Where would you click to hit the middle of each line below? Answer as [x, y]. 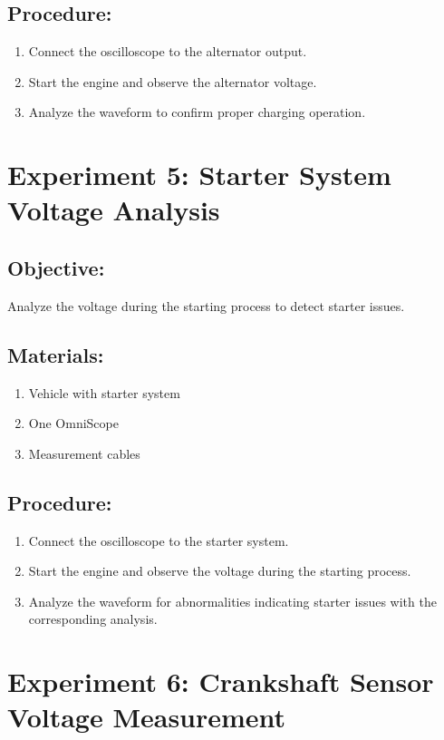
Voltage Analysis [114, 210]
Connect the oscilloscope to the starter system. [159, 540]
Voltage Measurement [147, 717]
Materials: [56, 354]
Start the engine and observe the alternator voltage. [173, 81]
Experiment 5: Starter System [199, 175]
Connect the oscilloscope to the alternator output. [168, 51]
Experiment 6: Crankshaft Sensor [221, 682]
